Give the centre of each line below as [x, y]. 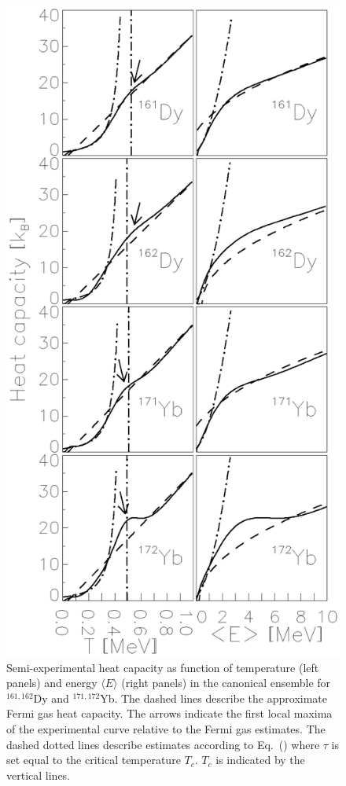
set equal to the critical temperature [94, 760]
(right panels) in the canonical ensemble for [226, 683]
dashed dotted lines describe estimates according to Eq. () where [163, 744]
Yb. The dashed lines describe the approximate [214, 698]
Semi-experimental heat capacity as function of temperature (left [163, 667]
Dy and [51, 698]
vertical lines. [39, 775]
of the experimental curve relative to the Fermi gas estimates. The [166, 728]
